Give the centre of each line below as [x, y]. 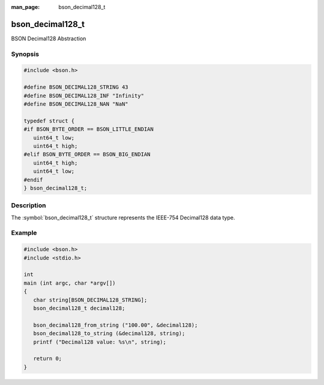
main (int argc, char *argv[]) [70, 283]
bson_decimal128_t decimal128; [79, 308]
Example [24, 233]
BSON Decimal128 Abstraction [49, 38]
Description [28, 205]
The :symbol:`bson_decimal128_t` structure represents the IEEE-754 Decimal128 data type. [123, 217]
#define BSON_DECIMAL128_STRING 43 [76, 87]
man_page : [25, 7]
